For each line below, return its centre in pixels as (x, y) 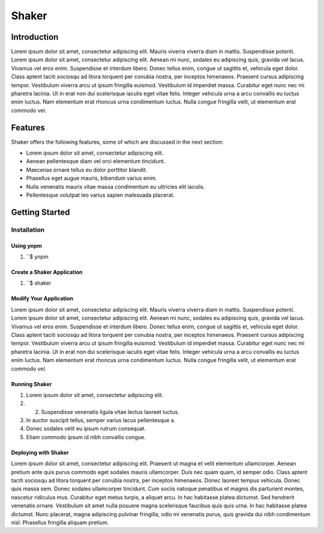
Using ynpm (26, 245)
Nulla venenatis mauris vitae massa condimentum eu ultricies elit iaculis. (115, 186)
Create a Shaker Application (47, 272)
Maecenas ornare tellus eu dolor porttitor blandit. (87, 170)
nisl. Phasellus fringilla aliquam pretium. (60, 522)
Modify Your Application (42, 298)
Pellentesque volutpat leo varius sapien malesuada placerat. (100, 195)
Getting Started (40, 212)
